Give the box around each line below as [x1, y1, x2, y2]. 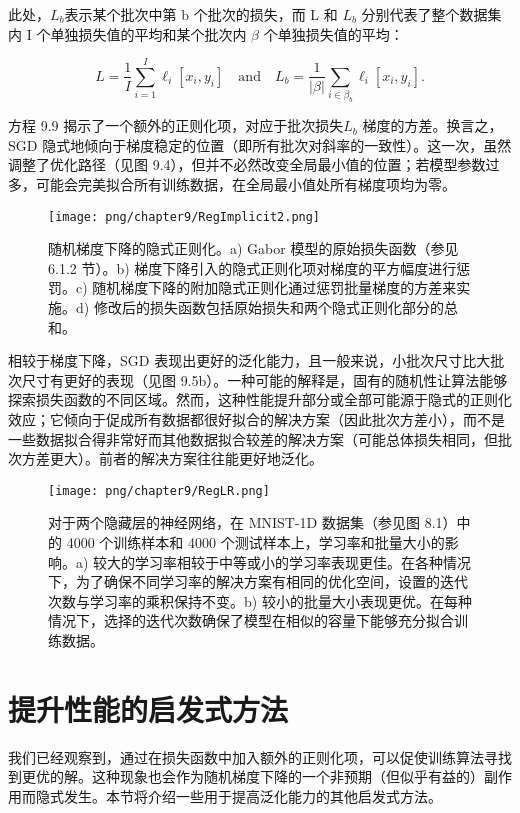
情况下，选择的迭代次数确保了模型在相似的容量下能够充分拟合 [48, 610, 454, 631]
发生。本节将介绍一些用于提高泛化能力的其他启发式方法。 [63, 785, 442, 806]
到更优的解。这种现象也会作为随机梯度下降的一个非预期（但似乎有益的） [8, 766, 484, 787]
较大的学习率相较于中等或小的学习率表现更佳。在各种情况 [93, 551, 472, 572]
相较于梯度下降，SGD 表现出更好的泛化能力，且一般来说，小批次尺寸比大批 [8, 350, 505, 371]
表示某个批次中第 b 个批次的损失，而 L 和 [64, 4, 338, 24]
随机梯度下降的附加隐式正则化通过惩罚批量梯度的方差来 [92, 277, 457, 298]
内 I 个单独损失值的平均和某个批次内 [8, 23, 247, 44]
